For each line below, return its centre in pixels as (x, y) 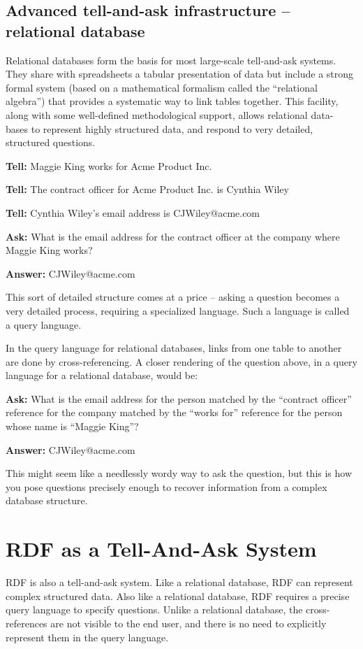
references (27, 623)
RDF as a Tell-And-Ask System (161, 549)
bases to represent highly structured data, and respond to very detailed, (160, 128)
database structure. (47, 500)
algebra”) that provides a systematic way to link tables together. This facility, (172, 101)
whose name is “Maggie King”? (72, 426)
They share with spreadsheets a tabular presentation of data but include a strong (180, 74)
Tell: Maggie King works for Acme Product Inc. (109, 165)
